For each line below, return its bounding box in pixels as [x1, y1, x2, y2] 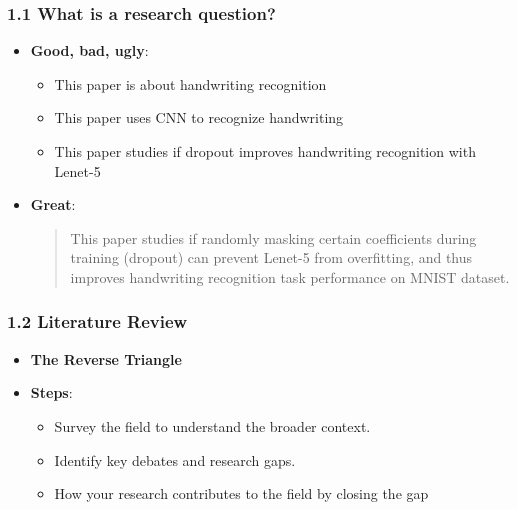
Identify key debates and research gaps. [54, 449, 296, 470]
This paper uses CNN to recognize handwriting [54, 107, 344, 128]
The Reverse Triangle [30, 348, 182, 369]
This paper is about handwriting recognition [54, 73, 327, 94]
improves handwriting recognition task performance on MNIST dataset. [70, 266, 510, 287]
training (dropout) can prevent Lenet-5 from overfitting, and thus [70, 247, 473, 268]
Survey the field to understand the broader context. [54, 415, 371, 436]
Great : [30, 194, 76, 215]
